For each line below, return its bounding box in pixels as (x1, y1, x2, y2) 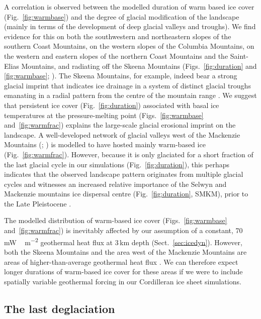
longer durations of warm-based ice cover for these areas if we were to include (4, 266, 243, 277)
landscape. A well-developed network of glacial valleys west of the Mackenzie (4, 129, 240, 140)
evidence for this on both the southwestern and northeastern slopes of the (4, 31, 231, 41)
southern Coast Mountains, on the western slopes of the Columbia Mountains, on (4, 41, 254, 51)
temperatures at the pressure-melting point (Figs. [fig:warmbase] (4, 110, 204, 120)
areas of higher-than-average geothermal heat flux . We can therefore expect (4, 256, 238, 267)
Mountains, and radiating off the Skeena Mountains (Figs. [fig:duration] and (21, 60, 257, 71)
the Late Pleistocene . (4, 198, 71, 208)
